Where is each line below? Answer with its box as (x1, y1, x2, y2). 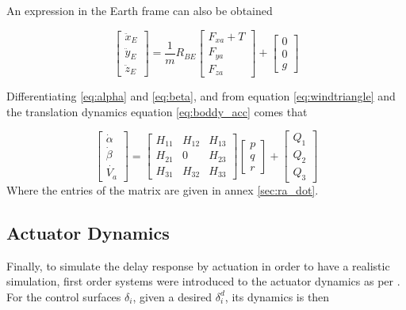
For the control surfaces (6, 288, 121, 304)
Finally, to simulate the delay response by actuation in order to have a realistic (6, 257, 390, 274)
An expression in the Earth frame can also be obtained (6, 2, 273, 18)
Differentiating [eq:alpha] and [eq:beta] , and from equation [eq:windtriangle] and (6, 88, 396, 104)
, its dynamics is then (224, 288, 330, 304)
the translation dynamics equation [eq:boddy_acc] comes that (6, 103, 308, 119)
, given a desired (132, 288, 213, 304)
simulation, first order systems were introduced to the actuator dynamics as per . (6, 273, 400, 289)
